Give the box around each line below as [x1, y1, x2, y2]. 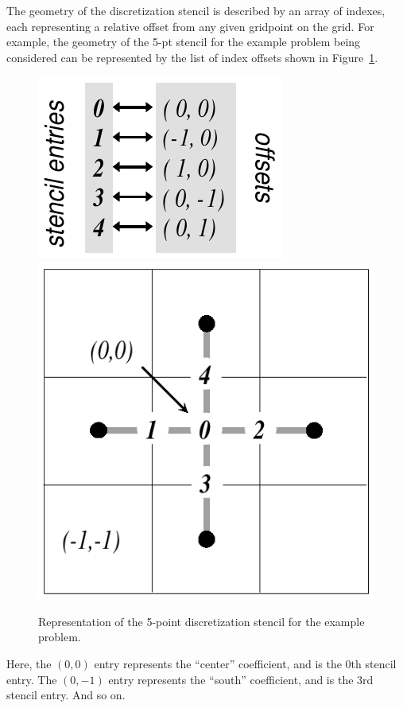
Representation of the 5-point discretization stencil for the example [38, 613, 365, 629]
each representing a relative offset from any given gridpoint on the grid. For [6, 18, 374, 34]
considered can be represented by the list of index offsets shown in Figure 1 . [6, 49, 378, 65]
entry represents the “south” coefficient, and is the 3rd [108, 671, 374, 687]
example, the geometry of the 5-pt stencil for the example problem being [6, 33, 361, 50]
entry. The [6, 671, 57, 687]
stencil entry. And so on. [6, 687, 126, 703]
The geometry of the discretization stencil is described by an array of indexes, [6, 2, 386, 18]
